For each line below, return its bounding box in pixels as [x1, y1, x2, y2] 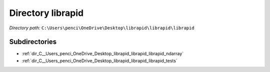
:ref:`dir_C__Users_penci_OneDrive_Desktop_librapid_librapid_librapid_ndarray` [21, 51, 184, 57]
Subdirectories [9, 38, 57, 46]
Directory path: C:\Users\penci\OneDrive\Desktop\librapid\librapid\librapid [9, 25, 194, 31]
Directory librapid [9, 7, 84, 18]
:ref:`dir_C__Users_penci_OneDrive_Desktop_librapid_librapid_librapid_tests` [21, 58, 177, 64]
